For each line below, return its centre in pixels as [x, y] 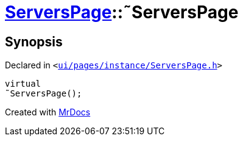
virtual [23, 84]
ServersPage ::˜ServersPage [122, 12]
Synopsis [34, 42]
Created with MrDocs [48, 112]
